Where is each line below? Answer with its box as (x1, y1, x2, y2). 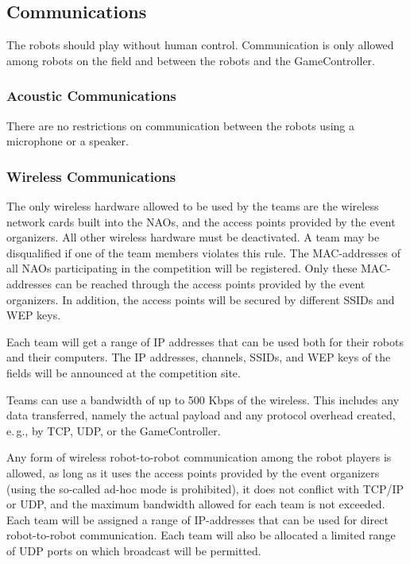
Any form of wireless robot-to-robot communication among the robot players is (6, 449, 392, 465)
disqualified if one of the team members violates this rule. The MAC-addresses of (6, 244, 401, 261)
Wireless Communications (6, 166, 176, 186)
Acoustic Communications (6, 86, 176, 106)
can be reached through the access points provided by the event (55, 275, 366, 292)
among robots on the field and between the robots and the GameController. (6, 52, 375, 68)
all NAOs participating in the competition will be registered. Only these (6, 260, 358, 276)
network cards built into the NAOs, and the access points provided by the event (6, 213, 396, 230)
